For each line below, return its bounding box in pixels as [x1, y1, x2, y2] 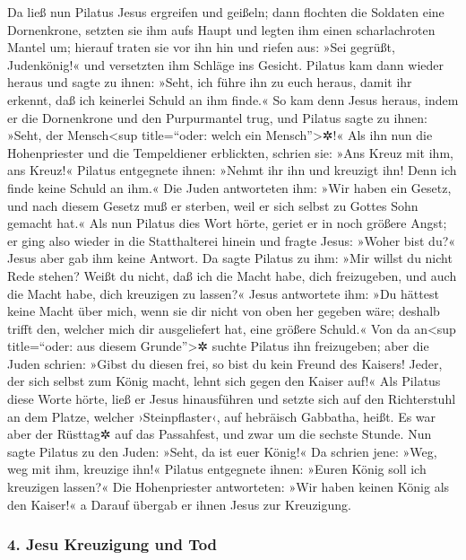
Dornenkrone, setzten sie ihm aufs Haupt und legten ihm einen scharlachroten [7, 20, 436, 39]
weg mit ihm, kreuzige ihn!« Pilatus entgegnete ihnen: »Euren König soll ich [7, 459, 427, 478]
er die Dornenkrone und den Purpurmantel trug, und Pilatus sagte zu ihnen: [7, 108, 427, 127]
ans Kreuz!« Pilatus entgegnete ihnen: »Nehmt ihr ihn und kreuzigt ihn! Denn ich [7, 161, 457, 179]
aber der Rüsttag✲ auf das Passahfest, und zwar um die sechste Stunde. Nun [7, 424, 432, 443]
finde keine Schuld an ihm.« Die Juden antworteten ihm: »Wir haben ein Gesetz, [7, 178, 452, 197]
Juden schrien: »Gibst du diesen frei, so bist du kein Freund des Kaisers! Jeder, [7, 354, 443, 372]
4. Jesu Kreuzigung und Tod [7, 533, 218, 556]
